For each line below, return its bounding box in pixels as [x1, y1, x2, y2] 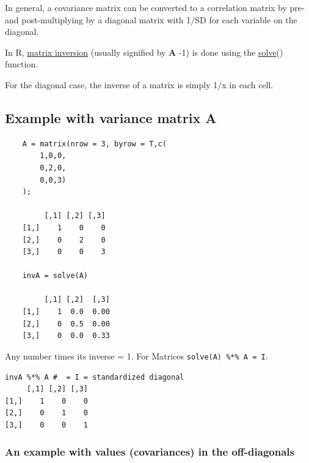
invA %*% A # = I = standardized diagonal [5, 372, 184, 382]
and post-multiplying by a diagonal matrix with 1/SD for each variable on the [5, 13, 297, 26]
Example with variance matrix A [5, 108, 217, 127]
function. [5, 58, 38, 70]
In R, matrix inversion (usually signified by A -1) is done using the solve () [5, 45, 283, 58]
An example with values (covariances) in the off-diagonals [5, 444, 294, 459]
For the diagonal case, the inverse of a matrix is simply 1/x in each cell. [5, 78, 274, 91]
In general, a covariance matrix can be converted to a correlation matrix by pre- [5, 1, 305, 13]
